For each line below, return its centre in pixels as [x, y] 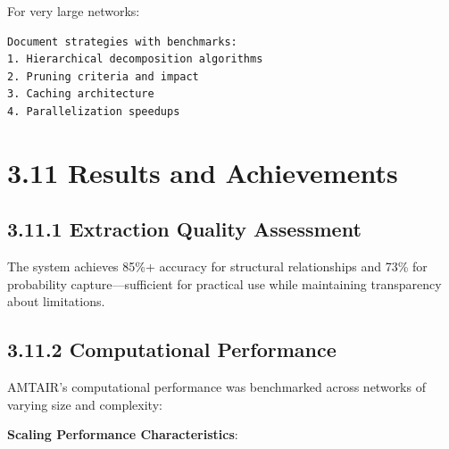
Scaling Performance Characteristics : [123, 434]
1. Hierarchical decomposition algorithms [135, 59]
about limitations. [56, 301]
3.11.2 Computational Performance [172, 349]
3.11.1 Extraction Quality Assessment [184, 229]
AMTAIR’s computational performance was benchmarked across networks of [216, 387]
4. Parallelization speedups [94, 111]
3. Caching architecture [81, 94]
